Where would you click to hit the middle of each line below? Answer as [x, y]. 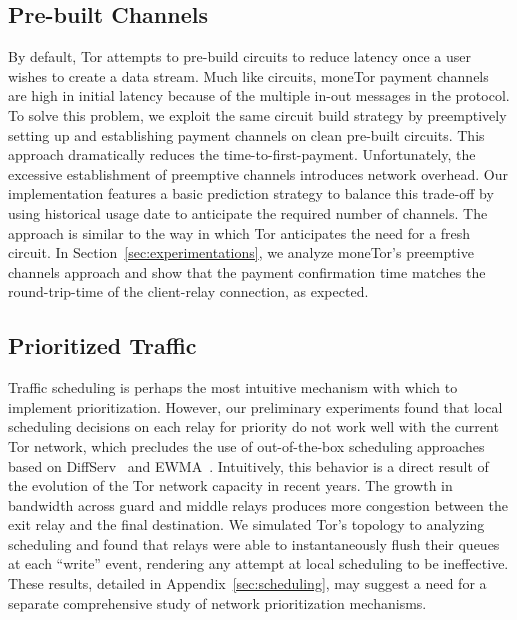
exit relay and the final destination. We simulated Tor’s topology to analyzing [246, 524]
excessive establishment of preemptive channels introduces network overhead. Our [258, 173]
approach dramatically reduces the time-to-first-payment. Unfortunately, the [242, 154]
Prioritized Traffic [102, 345]
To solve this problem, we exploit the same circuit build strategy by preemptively [257, 114]
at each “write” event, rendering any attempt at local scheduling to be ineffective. [258, 563]
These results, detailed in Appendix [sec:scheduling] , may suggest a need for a [247, 583]
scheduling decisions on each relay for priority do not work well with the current [253, 426]
